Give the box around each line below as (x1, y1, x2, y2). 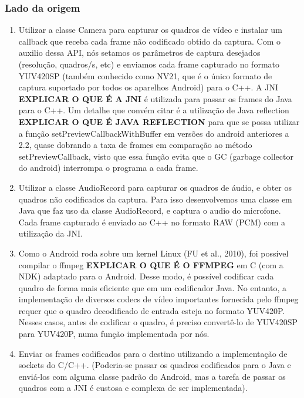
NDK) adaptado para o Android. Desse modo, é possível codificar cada (18, 270, 274, 282)
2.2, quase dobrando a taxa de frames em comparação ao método (18, 139, 252, 151)
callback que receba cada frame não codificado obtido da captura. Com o (18, 35, 281, 47)
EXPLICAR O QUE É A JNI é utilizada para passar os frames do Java (18, 92, 292, 104)
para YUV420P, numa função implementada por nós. (18, 328, 210, 340)
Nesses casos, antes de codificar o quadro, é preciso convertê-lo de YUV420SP (18, 316, 298, 328)
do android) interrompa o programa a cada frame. (18, 161, 198, 174)
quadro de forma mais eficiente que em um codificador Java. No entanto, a (18, 281, 286, 294)
